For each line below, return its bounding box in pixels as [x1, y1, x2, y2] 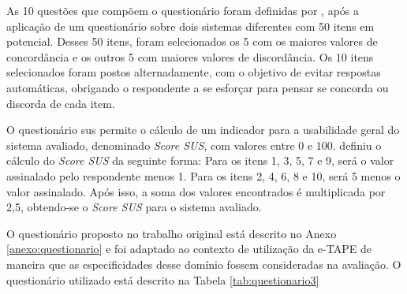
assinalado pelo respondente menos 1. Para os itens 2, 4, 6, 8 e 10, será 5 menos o [6, 167, 401, 184]
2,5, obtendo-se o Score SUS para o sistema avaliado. [6, 199, 262, 215]
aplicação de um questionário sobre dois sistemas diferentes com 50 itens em [6, 17, 375, 34]
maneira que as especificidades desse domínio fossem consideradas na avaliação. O [6, 255, 401, 272]
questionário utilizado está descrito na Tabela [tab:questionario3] [6, 271, 319, 288]
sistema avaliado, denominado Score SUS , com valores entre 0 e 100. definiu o [6, 136, 382, 153]
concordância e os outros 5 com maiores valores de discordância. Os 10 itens [6, 48, 374, 65]
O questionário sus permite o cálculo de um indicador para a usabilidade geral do [6, 121, 400, 138]
